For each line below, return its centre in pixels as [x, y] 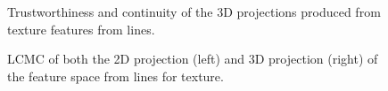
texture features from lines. [81, 29]
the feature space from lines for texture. [116, 76]
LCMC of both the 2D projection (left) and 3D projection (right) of [193, 59]
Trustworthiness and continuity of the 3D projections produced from [194, 11]
